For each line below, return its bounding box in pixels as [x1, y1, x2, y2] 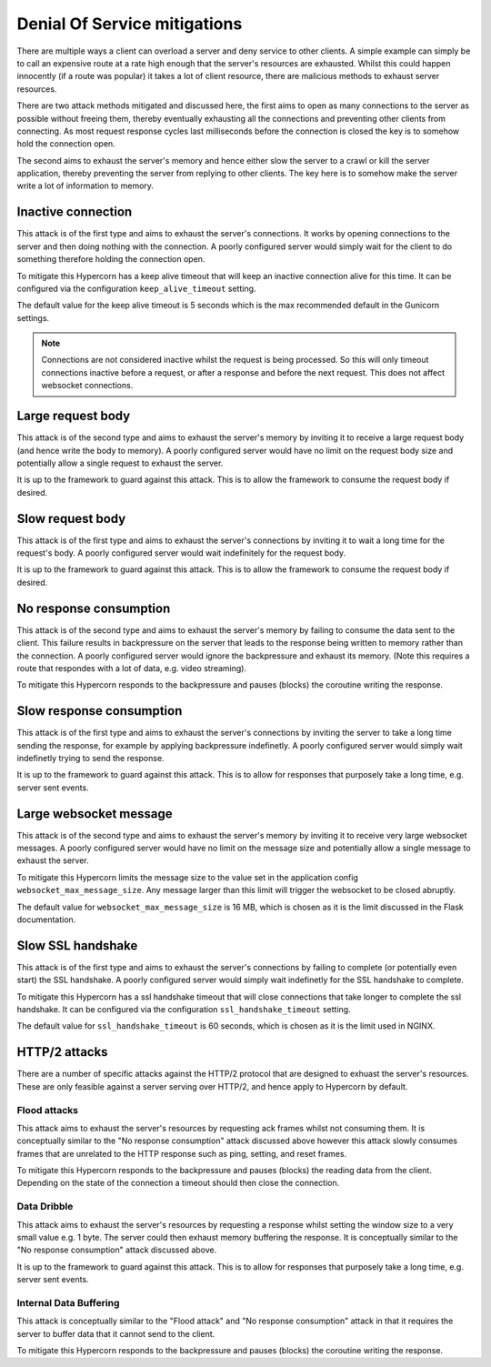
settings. [16, 312, 50, 323]
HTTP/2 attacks [16, 1044, 108, 1060]
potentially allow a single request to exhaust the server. [16, 457, 224, 468]
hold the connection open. [16, 138, 115, 149]
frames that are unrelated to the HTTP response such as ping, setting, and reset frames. [16, 1148, 347, 1159]
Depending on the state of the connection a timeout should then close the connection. [16, 1178, 340, 1189]
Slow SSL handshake [16, 938, 138, 953]
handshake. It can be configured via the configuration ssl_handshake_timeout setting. [16, 1004, 351, 1015]
